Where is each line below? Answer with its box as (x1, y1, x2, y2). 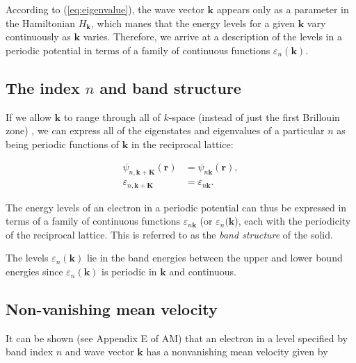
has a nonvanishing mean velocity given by (146, 344, 328, 359)
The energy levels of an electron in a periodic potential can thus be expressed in (6, 200, 347, 214)
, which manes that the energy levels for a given (91, 15, 296, 30)
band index (6, 344, 54, 359)
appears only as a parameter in (216, 2, 349, 16)
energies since (6, 264, 63, 279)
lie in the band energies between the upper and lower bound (87, 250, 343, 265)
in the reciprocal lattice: (131, 136, 234, 151)
